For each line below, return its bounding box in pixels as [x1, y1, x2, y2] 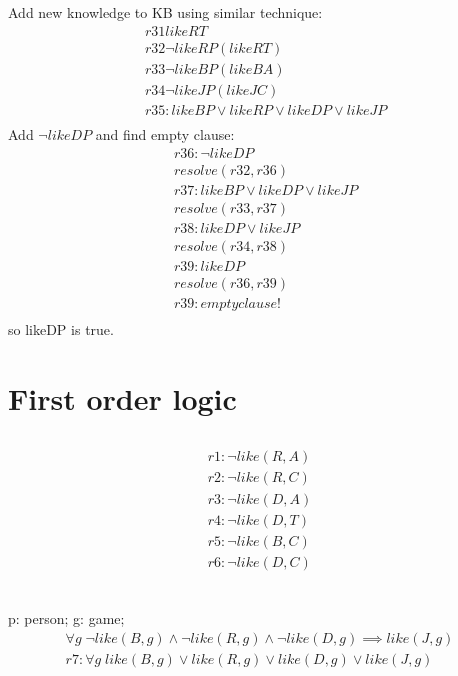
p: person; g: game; [8, 608, 125, 629]
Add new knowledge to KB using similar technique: [8, 2, 323, 23]
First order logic [8, 377, 237, 418]
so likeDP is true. [8, 319, 114, 340]
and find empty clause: [95, 124, 235, 145]
